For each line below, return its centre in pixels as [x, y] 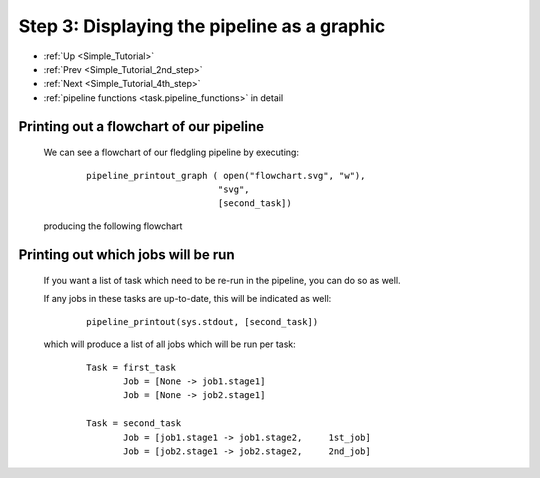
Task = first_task [131, 367]
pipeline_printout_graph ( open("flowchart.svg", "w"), [226, 175]
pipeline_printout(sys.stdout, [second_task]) [202, 321]
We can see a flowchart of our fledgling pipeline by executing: [171, 152]
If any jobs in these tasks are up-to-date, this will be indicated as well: [187, 299]
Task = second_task [134, 423]
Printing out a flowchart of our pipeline [141, 126]
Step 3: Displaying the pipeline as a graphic [202, 26]
